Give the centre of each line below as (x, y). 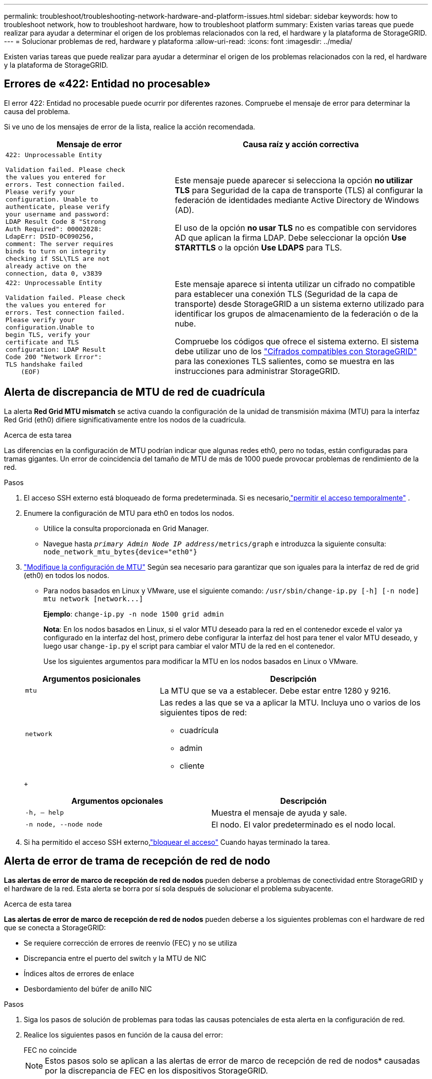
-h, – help (45, 813)
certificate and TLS (42, 342)
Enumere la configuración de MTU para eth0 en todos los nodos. (129, 513)
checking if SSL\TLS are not (58, 258)
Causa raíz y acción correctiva (301, 144)
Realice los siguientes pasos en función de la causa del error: (123, 1035)
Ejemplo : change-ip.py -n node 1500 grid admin (134, 614)
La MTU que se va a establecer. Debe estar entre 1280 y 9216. (275, 690)
